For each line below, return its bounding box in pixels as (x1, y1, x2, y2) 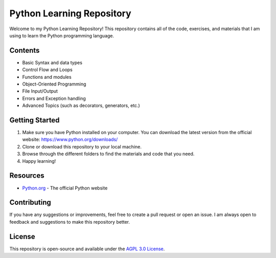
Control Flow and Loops (22, 67, 73, 73)
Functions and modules (22, 74, 72, 80)
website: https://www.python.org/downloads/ (22, 136, 118, 143)
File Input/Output (22, 88, 58, 94)
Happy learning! (22, 158, 56, 164)
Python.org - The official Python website (22, 185, 108, 191)
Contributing (9, 198, 51, 207)
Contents (9, 46, 40, 55)
